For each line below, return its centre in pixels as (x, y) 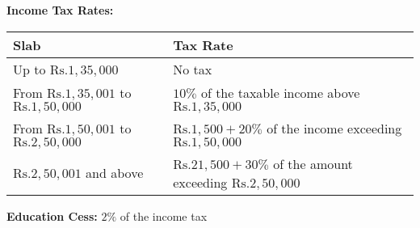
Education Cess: (52, 215)
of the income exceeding (334, 128)
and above (115, 173)
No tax (193, 69)
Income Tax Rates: (60, 10)
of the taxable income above (280, 92)
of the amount (313, 163)
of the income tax (164, 215)
